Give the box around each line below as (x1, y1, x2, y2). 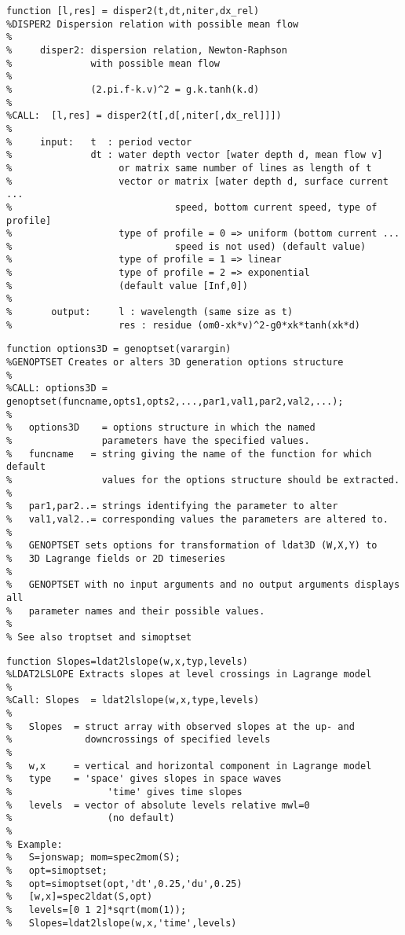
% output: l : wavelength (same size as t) (6, 306, 294, 318)
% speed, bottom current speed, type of (6, 201, 378, 213)
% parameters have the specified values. (6, 435, 310, 446)
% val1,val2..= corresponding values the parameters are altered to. (6, 513, 389, 525)
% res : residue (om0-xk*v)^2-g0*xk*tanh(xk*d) (6, 319, 361, 331)
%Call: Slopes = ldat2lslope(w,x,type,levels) (6, 695, 260, 706)
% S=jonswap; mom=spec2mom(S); (6, 852, 181, 863)
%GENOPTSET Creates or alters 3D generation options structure (6, 357, 344, 368)
